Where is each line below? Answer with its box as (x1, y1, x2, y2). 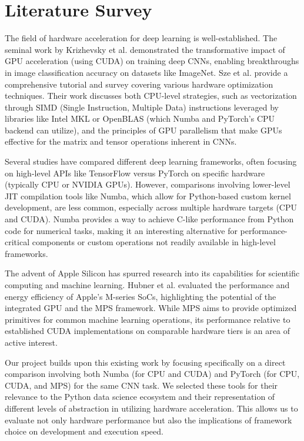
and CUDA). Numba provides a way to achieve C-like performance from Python (5, 213, 294, 225)
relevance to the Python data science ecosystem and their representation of (5, 390, 275, 403)
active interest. (5, 336, 58, 348)
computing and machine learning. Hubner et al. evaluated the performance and (5, 279, 290, 290)
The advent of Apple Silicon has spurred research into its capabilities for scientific (5, 267, 300, 279)
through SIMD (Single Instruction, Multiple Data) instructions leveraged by (5, 101, 279, 113)
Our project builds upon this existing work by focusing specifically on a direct (5, 356, 286, 368)
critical (5, 236, 30, 248)
